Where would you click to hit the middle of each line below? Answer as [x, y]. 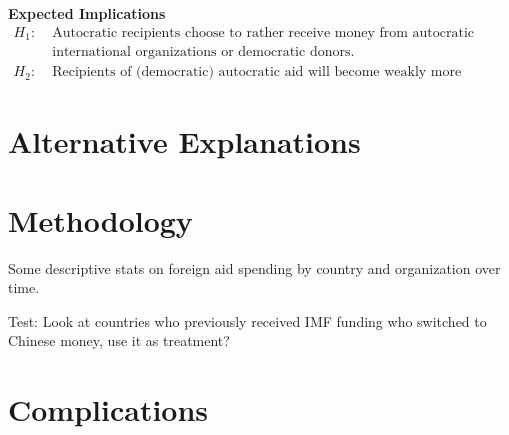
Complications [108, 409]
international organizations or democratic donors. [203, 52]
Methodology [100, 219]
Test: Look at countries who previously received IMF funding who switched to [247, 320]
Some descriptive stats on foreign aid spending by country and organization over [254, 267]
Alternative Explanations [184, 141]
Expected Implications [87, 13]
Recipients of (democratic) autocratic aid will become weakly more [257, 72]
